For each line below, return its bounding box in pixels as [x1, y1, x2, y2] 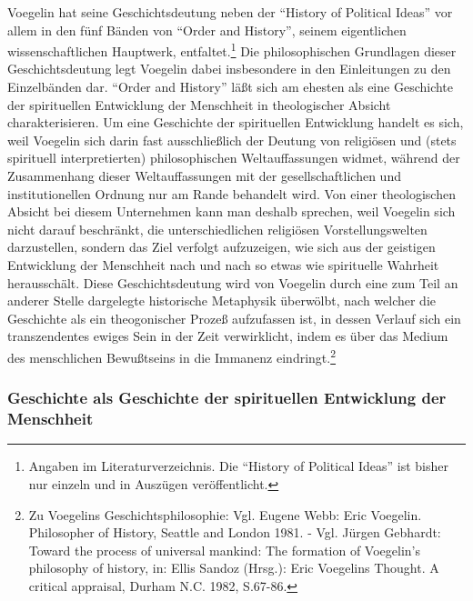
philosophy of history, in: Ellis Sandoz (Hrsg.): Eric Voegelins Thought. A [28, 558, 439, 577]
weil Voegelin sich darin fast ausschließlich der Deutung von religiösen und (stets [7, 130, 457, 149]
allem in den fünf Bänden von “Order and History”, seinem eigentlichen [7, 20, 407, 39]
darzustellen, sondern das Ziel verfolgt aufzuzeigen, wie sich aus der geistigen [7, 237, 436, 256]
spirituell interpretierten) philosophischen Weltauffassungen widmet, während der [7, 148, 460, 167]
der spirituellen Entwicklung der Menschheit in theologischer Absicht [7, 95, 391, 114]
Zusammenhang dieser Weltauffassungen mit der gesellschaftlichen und [7, 166, 401, 185]
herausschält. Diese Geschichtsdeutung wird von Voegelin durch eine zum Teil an [7, 273, 458, 292]
